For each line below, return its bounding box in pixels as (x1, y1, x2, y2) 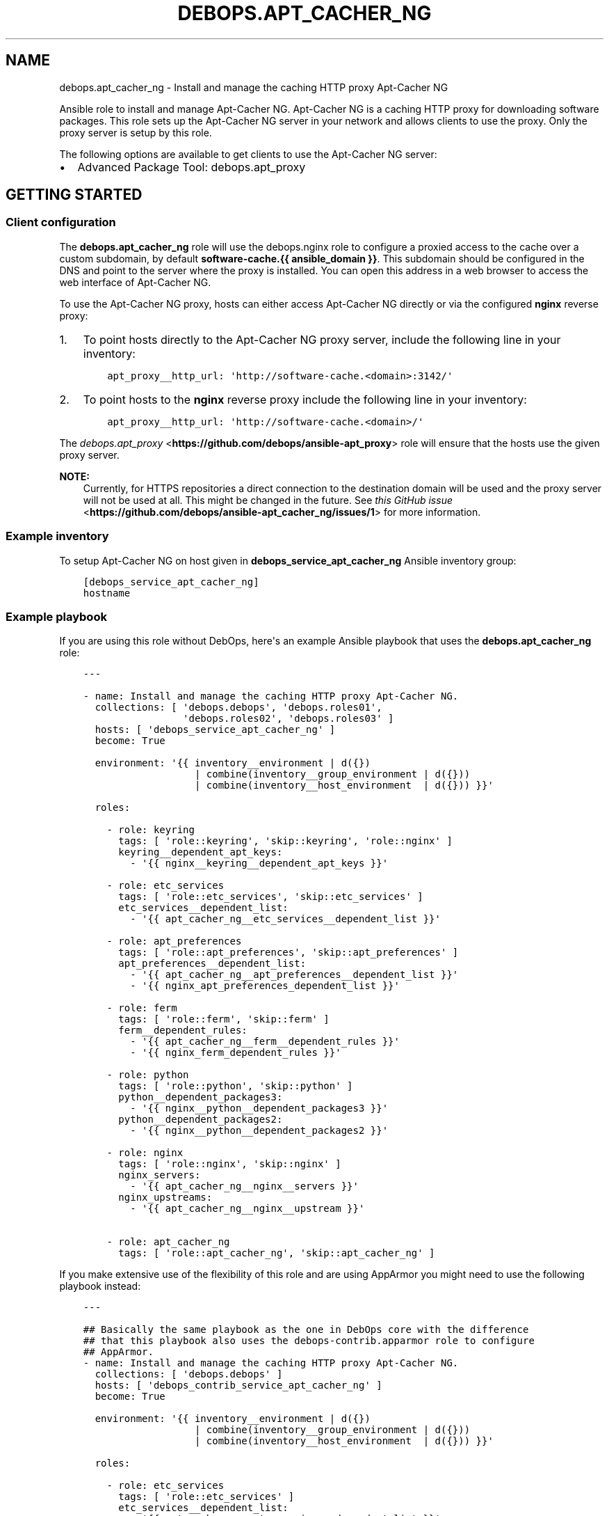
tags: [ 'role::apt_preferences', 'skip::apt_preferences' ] (118, 947, 459, 958)
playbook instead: (59, 1280, 141, 1293)
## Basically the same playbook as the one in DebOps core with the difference (83, 1324, 529, 1336)
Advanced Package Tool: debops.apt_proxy (77, 159, 306, 174)
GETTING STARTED (6, 186, 143, 204)
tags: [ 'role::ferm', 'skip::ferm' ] (118, 1013, 330, 1025)
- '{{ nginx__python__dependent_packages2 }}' (130, 1125, 389, 1137)
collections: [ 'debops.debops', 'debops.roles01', (95, 702, 382, 713)
